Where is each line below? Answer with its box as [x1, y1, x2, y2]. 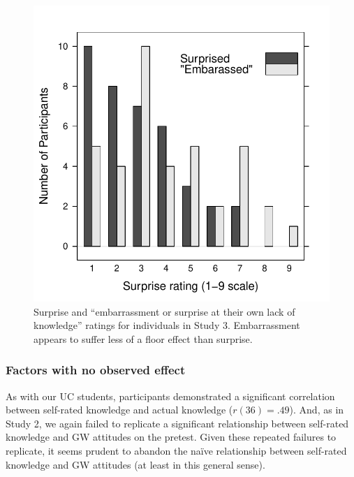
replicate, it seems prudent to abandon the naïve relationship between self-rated [6, 443, 347, 457]
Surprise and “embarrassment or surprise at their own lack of [34, 304, 295, 318]
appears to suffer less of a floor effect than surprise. [34, 331, 253, 346]
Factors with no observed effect [6, 361, 186, 379]
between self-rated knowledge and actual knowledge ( [6, 402, 233, 417]
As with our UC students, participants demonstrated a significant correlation [6, 388, 335, 403]
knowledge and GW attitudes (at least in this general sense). [6, 457, 265, 471]
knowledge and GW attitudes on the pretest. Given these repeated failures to [6, 430, 337, 444]
